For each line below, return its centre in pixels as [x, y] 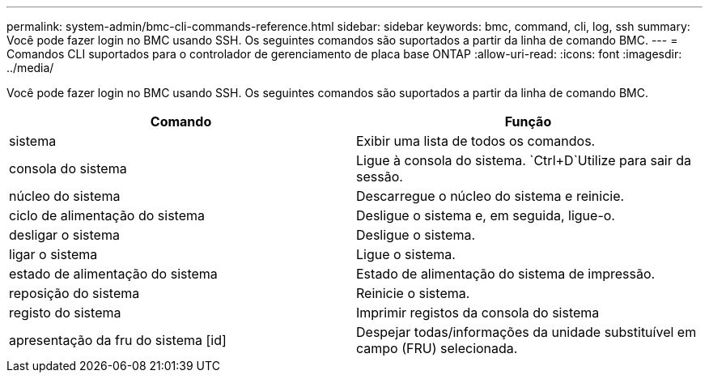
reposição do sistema [74, 293]
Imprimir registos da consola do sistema [478, 313]
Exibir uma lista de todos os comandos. [476, 141]
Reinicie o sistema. [413, 293]
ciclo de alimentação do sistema [107, 215]
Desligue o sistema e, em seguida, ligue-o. [486, 215]
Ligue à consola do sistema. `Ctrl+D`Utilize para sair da [524, 160]
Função [528, 121]
